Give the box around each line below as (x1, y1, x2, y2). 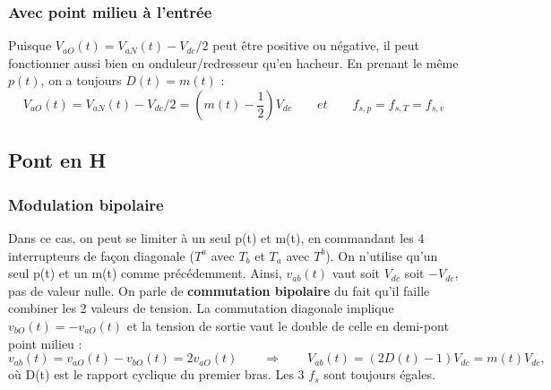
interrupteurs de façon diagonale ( (8, 246, 194, 264)
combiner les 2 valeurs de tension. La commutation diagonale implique (8, 299, 394, 317)
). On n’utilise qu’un (325, 246, 438, 264)
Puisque (8, 36, 52, 55)
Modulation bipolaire (8, 193, 164, 215)
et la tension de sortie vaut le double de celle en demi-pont (126, 316, 449, 334)
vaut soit (331, 264, 381, 282)
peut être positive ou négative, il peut (212, 36, 419, 55)
